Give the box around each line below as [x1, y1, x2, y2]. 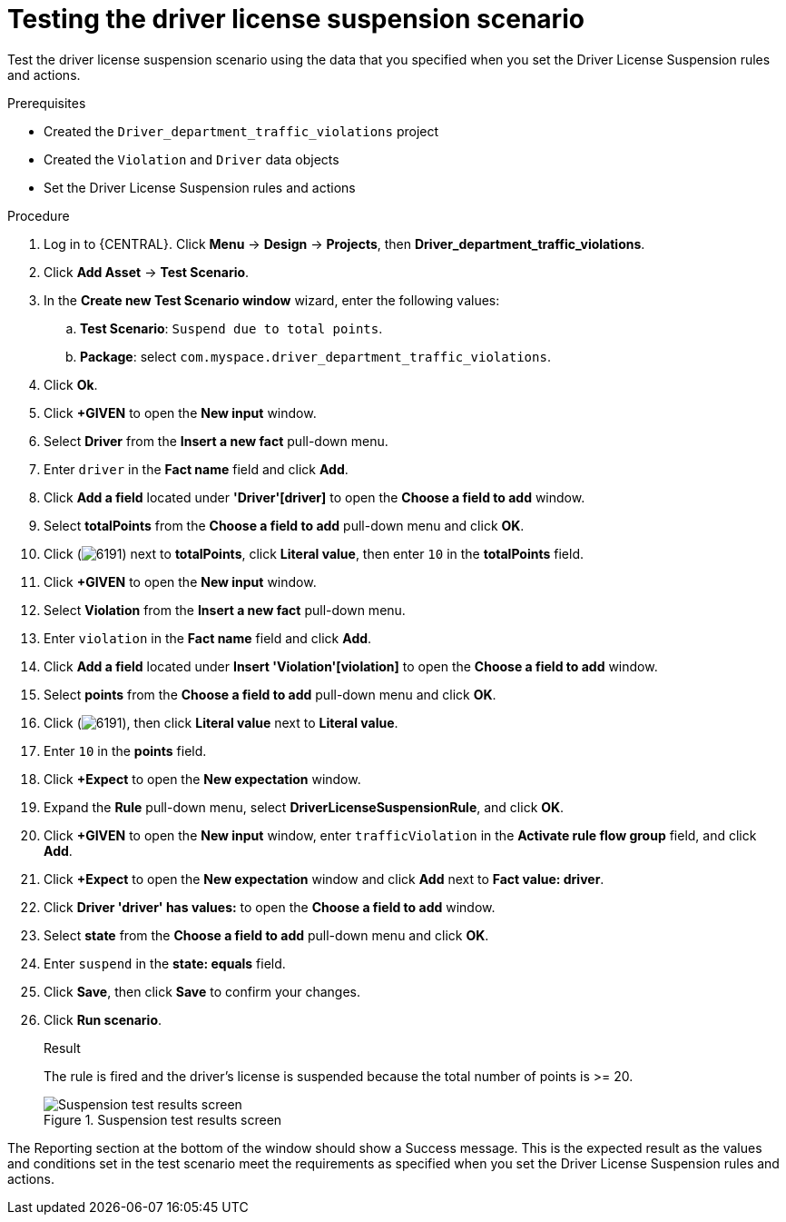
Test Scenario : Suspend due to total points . [80, 320, 383, 336]
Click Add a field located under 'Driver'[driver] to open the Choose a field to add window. [44, 489, 585, 505]
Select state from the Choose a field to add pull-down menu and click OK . [44, 927, 489, 943]
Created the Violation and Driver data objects [44, 151, 339, 167]
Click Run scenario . [44, 1011, 162, 1028]
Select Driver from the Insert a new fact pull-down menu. [44, 432, 388, 449]
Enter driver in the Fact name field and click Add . [44, 461, 349, 477]
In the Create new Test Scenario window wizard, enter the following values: [44, 292, 500, 308]
